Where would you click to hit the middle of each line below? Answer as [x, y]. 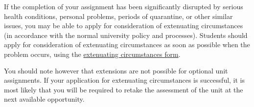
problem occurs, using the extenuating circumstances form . [92, 54]
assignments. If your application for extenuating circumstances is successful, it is [125, 80]
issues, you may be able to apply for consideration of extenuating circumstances [124, 26]
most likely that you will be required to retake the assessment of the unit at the [124, 89]
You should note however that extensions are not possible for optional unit [116, 70]
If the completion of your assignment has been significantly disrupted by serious [124, 6]
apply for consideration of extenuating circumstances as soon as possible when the [127, 45]
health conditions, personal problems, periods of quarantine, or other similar [118, 16]
